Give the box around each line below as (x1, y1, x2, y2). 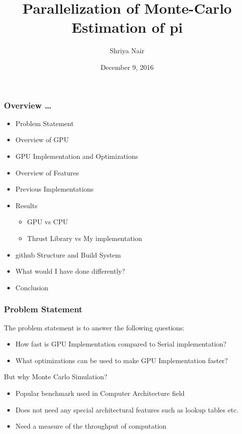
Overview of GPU (15, 134, 69, 145)
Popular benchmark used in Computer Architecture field (15, 388, 185, 398)
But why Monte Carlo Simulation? (4, 371, 108, 382)
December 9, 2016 (100, 62, 154, 72)
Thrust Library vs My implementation (27, 233, 142, 243)
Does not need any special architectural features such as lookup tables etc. (15, 404, 239, 414)
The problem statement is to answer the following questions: (4, 322, 185, 332)
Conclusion (15, 282, 48, 292)
